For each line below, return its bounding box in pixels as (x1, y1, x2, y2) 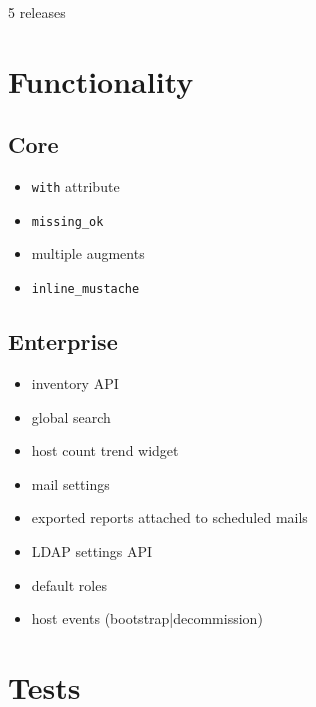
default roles (31, 574, 107, 595)
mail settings (31, 473, 110, 494)
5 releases (8, 2, 66, 22)
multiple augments (31, 243, 145, 264)
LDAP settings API (31, 540, 153, 561)
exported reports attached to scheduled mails (31, 507, 308, 528)
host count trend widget (31, 440, 179, 461)
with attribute (31, 176, 120, 197)
